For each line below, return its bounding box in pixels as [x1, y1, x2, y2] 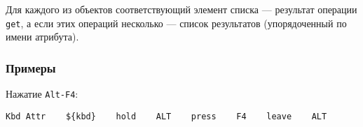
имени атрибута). [6, 29, 79, 44]
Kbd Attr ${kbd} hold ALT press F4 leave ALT [6, 111, 327, 121]
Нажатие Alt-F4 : [6, 87, 78, 101]
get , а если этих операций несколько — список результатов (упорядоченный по [6, 15, 347, 30]
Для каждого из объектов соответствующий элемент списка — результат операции [6, 2, 357, 16]
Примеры [6, 59, 56, 76]
